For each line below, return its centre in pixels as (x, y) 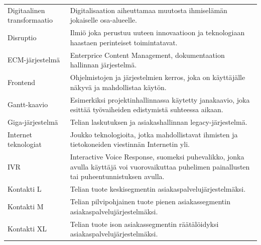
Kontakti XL (27, 229)
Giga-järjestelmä (33, 121)
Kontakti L (25, 189)
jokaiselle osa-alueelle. (103, 20)
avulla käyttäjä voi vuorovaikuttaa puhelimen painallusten (160, 166)
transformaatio (30, 20)
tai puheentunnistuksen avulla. (117, 176)
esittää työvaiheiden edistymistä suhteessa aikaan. (147, 109)
